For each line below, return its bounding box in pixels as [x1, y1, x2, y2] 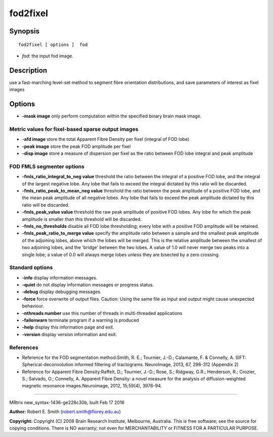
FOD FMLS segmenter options [9, 163, 84, 170]
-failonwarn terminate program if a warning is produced [22, 317, 139, 323]
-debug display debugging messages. [22, 289, 102, 295]
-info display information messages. [22, 274, 98, 281]
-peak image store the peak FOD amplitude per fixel [22, 143, 131, 149]
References [9, 344, 38, 351]
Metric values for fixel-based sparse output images [9, 126, 139, 133]
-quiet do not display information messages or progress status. [22, 282, 154, 288]
